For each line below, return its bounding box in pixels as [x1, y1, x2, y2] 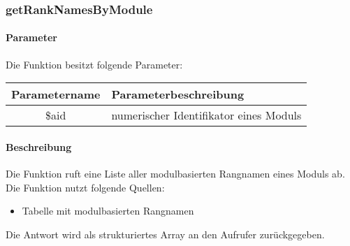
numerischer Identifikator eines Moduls [111, 107, 302, 124]
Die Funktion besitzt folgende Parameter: [6, 57, 183, 71]
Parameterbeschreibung [111, 86, 245, 103]
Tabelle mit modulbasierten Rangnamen [22, 203, 194, 218]
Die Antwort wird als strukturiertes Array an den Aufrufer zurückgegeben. [6, 226, 325, 241]
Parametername [11, 86, 101, 103]
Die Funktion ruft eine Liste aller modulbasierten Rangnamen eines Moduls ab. [6, 166, 345, 181]
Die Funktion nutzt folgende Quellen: [6, 180, 165, 194]
